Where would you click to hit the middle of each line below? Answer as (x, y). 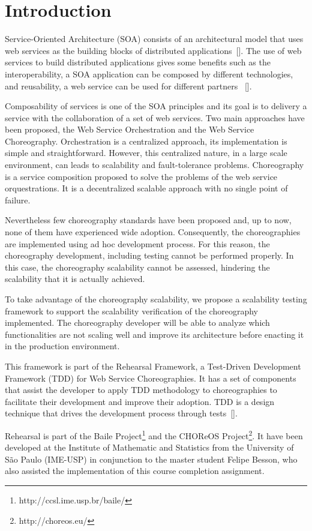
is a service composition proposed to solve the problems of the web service (141, 176)
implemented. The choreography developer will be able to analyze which (137, 322)
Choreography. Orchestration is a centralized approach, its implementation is (146, 141)
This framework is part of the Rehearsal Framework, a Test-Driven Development (153, 366)
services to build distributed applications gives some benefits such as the (138, 62)
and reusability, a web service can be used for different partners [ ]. (128, 85)
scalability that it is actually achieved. (75, 279)
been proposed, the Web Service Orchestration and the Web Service (130, 129)
